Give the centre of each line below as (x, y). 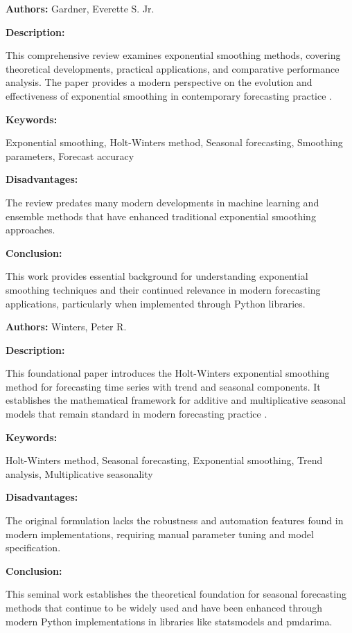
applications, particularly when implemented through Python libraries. (156, 303)
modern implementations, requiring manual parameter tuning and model (160, 534)
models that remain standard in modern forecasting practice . (137, 414)
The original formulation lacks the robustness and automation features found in (175, 520)
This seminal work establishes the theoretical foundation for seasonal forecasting (176, 594)
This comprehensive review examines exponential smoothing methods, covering (173, 55)
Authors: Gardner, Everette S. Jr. (80, 8)
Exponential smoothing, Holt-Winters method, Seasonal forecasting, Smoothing (174, 142)
